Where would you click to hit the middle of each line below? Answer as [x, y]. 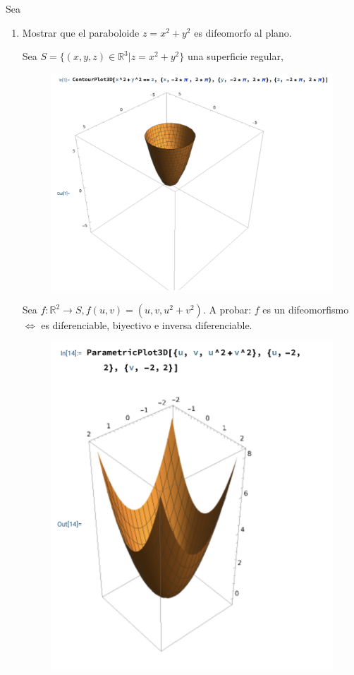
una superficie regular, [235, 56]
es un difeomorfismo [306, 310]
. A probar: [227, 310]
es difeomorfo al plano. [243, 32]
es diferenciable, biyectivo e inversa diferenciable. [147, 325]
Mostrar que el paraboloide [81, 32]
